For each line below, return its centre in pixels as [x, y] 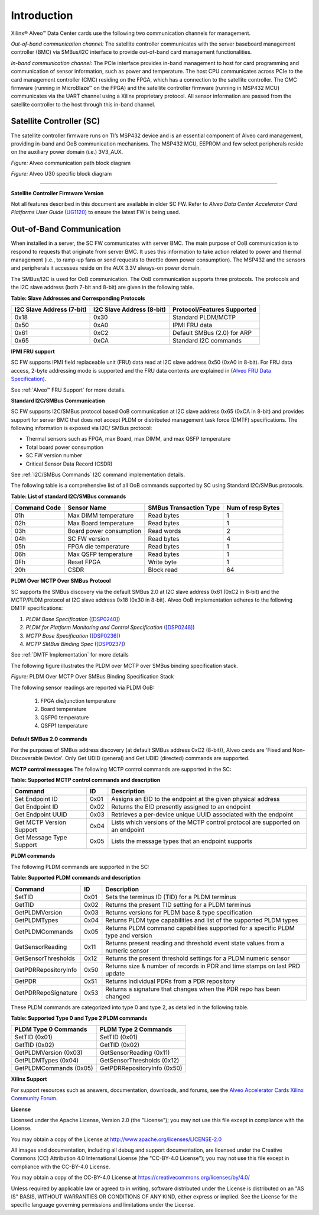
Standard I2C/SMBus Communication [58, 400]
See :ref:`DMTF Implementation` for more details [70, 655]
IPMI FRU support [33, 351]
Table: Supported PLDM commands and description [76, 878]
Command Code [38, 508]
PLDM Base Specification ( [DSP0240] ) [73, 619]
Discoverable [27, 758]
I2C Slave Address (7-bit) [51, 309]
